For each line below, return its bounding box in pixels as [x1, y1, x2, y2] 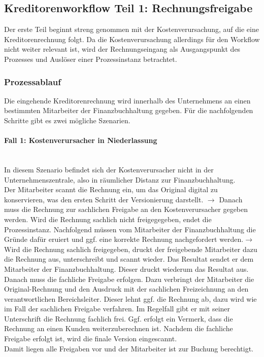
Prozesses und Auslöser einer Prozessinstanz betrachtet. [4, 53, 177, 64]
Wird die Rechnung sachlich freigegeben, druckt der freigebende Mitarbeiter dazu [4, 243, 257, 254]
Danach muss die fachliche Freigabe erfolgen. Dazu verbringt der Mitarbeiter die [4, 273, 254, 284]
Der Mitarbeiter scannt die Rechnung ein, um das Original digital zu [4, 184, 218, 195]
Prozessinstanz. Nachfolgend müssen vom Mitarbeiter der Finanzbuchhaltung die [4, 224, 256, 234]
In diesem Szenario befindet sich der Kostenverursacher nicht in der [4, 164, 214, 174]
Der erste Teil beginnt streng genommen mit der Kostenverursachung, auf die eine [4, 24, 259, 34]
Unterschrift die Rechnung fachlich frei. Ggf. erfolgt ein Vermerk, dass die [4, 313, 233, 324]
